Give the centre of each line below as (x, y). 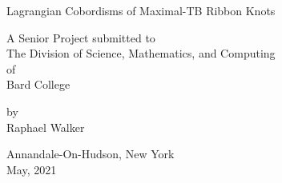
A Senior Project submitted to (81, 37)
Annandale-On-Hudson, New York (91, 154)
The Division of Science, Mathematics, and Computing (141, 53)
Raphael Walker (46, 127)
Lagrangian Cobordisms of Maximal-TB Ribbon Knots (141, 10)
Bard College (38, 84)
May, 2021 (32, 169)
